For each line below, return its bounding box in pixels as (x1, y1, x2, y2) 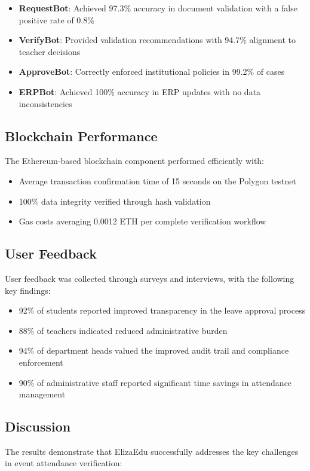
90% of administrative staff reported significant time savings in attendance (19, 376, 292, 388)
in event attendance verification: (5, 457, 122, 469)
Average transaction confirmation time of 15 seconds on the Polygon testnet (19, 174, 296, 187)
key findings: (5, 284, 51, 296)
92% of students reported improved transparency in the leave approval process (19, 304, 306, 317)
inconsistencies (19, 97, 72, 110)
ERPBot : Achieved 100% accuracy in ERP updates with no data (19, 85, 261, 98)
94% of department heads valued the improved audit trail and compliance (19, 344, 289, 357)
